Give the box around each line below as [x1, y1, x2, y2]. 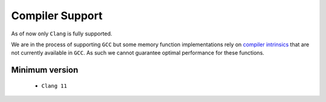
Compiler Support [11, 9, 103, 22]
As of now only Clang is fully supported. [11, 30, 113, 37]
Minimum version [11, 65, 78, 75]
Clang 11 [41, 82, 68, 89]
